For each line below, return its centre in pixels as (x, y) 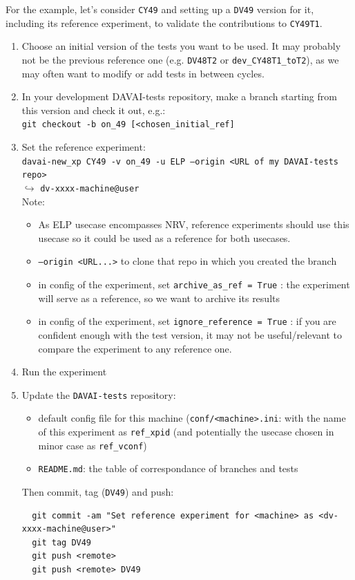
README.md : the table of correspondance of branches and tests (168, 468)
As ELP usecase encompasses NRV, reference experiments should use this (194, 224)
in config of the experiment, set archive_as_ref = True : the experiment (194, 284)
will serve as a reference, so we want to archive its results (159, 298)
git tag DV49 (62, 542)
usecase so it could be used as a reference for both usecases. (164, 237)
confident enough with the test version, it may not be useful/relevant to (190, 334)
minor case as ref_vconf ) (93, 445)
